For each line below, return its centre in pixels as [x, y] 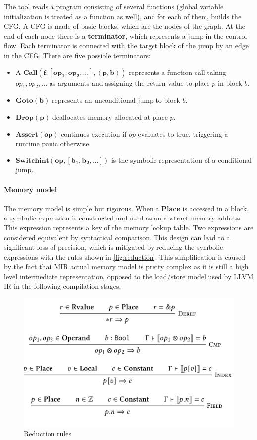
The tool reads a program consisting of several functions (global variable [114, 6]
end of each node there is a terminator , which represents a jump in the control [126, 36]
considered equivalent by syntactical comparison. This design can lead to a [117, 237]
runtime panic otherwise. [53, 143]
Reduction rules [48, 433]
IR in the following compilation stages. [63, 286]
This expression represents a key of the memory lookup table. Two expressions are [129, 227]
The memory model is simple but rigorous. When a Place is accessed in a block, [127, 208]
